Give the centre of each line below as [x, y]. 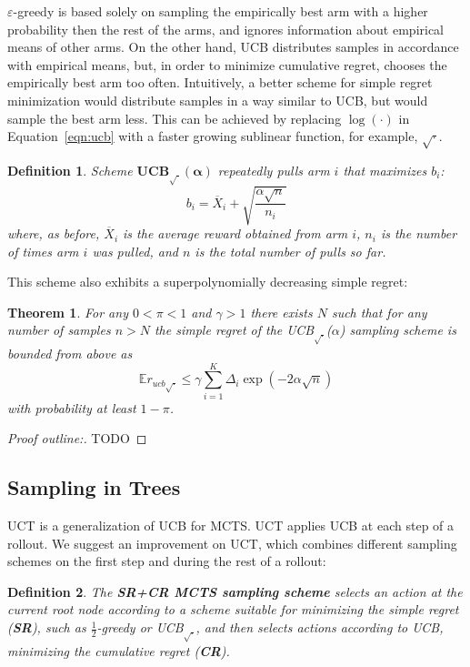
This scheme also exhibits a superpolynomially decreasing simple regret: [208, 282]
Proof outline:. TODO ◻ [77, 438]
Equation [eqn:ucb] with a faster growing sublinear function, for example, [213, 136]
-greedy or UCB [140, 627]
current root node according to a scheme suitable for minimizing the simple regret [233, 609]
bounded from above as [70, 353]
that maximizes [385, 170]
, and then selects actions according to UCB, [320, 627]
